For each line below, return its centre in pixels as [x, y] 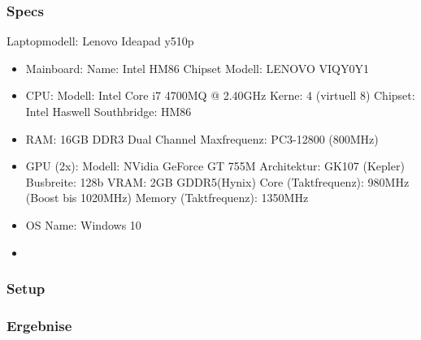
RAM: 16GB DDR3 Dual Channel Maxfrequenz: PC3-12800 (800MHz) [202, 138]
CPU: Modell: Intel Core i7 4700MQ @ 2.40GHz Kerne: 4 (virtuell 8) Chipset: [220, 95]
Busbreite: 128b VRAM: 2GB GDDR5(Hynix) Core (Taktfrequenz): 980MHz [217, 181]
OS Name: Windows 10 [83, 224]
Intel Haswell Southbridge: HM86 [109, 111]
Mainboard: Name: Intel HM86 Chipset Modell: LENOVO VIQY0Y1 [197, 68]
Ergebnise [39, 325]
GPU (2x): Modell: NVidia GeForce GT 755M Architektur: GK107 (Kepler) [215, 166]
